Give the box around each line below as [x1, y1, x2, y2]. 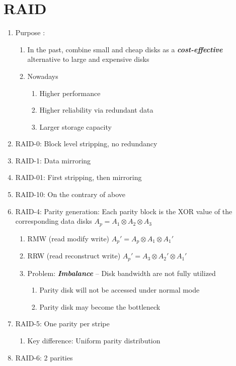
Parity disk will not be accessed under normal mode [39, 285, 200, 295]
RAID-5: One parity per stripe [15, 318, 110, 329]
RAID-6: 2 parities [15, 352, 73, 362]
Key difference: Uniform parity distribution [27, 335, 161, 345]
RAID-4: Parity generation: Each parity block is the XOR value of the [15, 206, 232, 216]
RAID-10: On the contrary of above [15, 189, 126, 200]
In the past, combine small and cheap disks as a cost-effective [27, 44, 223, 54]
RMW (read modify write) [27, 233, 110, 243]
